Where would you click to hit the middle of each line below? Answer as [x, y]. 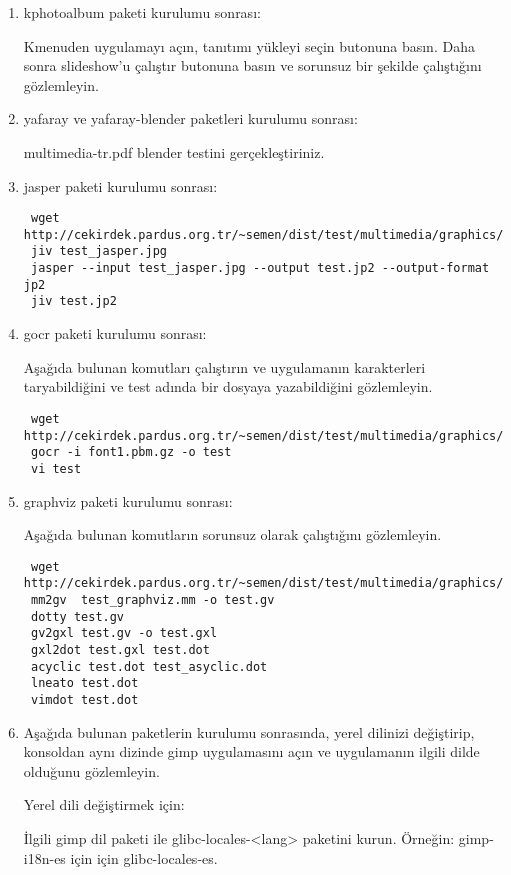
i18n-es [44, 857]
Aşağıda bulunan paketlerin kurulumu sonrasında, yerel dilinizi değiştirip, [249, 731]
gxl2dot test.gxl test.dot [120, 649]
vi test [56, 468]
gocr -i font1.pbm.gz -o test [131, 452]
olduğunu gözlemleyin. [91, 770]
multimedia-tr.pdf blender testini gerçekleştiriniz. [174, 151]
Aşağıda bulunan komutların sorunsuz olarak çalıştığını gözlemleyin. [232, 534]
